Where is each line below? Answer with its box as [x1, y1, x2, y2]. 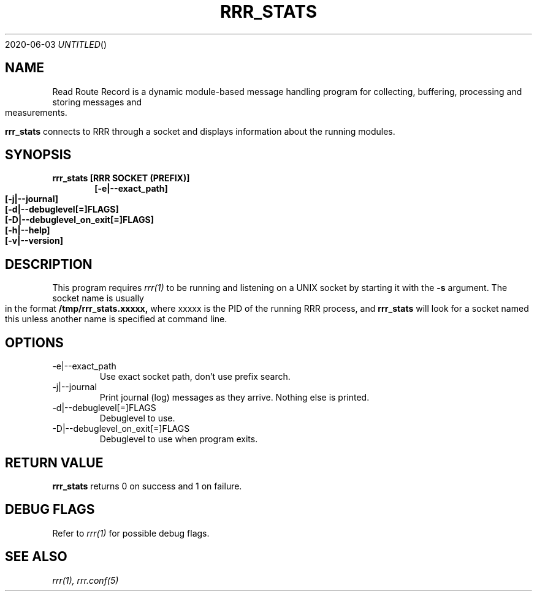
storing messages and [52, 96, 142, 107]
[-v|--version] [5, 235, 63, 246]
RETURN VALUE [5, 455, 104, 470]
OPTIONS [5, 334, 64, 350]
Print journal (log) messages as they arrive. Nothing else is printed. [99, 392, 370, 403]
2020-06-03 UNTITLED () [5, 39, 107, 50]
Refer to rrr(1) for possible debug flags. [52, 527, 210, 538]
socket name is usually [52, 293, 144, 304]
